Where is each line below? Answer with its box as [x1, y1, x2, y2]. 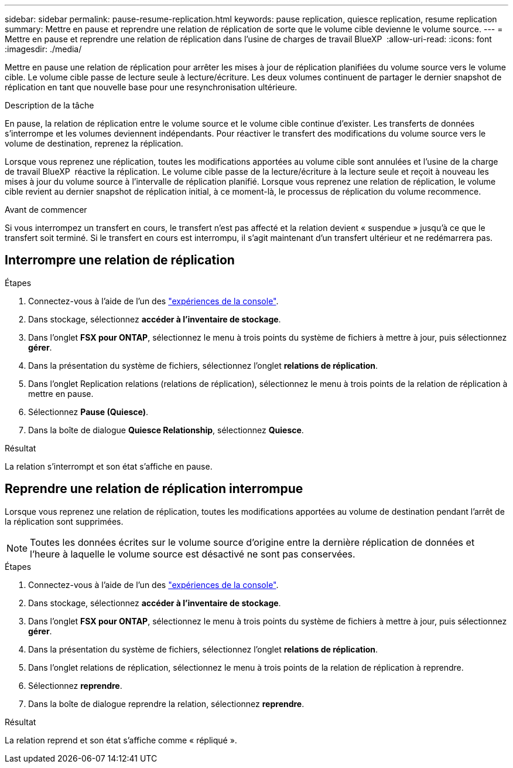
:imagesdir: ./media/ [5, 44, 82, 54]
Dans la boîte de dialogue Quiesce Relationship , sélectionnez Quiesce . [28, 424, 304, 435]
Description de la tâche [5, 100, 94, 110]
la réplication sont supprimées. [5, 516, 124, 526]
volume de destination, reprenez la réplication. [5, 138, 183, 148]
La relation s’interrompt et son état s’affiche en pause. [5, 461, 213, 471]
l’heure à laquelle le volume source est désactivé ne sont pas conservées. [30, 548, 355, 560]
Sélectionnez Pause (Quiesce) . [28, 406, 149, 417]
